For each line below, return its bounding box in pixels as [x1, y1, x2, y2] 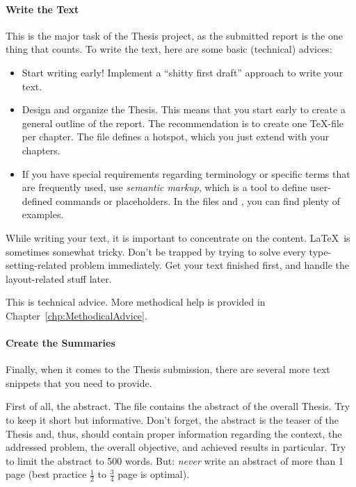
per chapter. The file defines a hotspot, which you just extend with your [22, 129, 330, 144]
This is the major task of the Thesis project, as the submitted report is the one [6, 28, 343, 42]
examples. [22, 207, 64, 222]
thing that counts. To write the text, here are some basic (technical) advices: [6, 42, 332, 56]
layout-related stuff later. [6, 271, 112, 286]
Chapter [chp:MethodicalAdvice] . [6, 308, 147, 322]
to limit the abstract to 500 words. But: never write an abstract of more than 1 [6, 453, 343, 468]
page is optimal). [118, 467, 190, 481]
